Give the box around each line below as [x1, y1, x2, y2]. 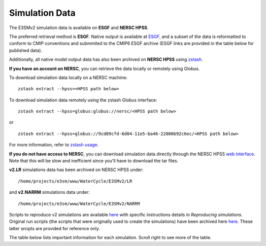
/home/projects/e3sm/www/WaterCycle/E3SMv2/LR [18, 178, 133, 184]
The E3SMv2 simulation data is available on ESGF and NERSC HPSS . [9, 25, 149, 31]
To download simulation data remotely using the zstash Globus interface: [9, 97, 157, 103]
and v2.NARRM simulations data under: [9, 189, 90, 195]
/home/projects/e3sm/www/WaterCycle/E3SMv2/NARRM [18, 201, 140, 207]
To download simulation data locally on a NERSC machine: [9, 74, 128, 80]
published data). [9, 47, 42, 53]
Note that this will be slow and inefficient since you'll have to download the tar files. [9, 158, 178, 164]
